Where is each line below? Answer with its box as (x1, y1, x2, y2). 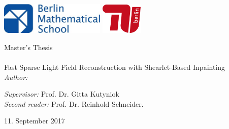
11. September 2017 (4, 115, 65, 126)
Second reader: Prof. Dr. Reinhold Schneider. (4, 98, 144, 109)
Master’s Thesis (4, 41, 53, 52)
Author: (4, 71, 28, 82)
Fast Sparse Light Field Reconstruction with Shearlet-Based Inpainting (4, 61, 225, 72)
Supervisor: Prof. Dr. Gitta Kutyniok (4, 89, 119, 99)
